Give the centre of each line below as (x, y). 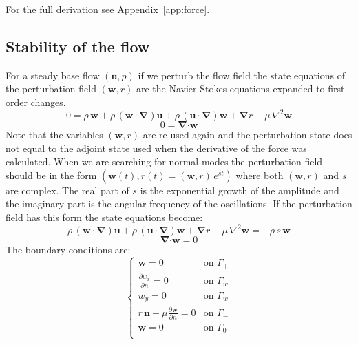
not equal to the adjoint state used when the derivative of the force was (156, 148)
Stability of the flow (78, 46)
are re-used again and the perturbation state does (248, 135)
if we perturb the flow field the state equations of (241, 75)
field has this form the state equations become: (104, 217)
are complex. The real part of (67, 190)
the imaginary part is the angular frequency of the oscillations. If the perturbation (179, 203)
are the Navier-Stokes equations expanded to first (240, 88)
